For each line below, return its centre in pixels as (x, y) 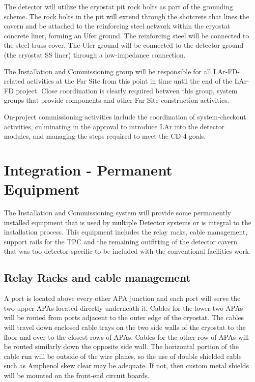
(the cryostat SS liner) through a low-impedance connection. (95, 54)
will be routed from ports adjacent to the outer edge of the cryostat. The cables (124, 317)
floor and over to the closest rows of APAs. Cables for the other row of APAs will (127, 337)
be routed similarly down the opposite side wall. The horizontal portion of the (121, 346)
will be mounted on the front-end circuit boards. (77, 375)
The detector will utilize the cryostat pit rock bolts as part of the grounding (118, 6)
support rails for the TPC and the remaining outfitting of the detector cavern (121, 241)
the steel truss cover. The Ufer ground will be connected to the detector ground (124, 45)
